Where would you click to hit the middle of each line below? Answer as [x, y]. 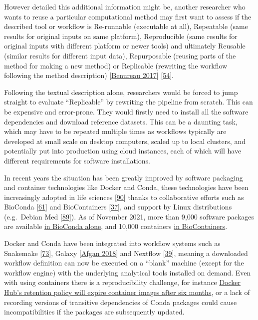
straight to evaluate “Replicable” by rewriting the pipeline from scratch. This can [129, 102]
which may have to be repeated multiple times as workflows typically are [115, 131]
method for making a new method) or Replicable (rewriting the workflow [116, 65]
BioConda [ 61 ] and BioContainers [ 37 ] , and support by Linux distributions [118, 207]
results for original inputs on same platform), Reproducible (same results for [121, 36]
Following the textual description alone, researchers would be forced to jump [121, 92]
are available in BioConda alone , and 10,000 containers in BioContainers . [116, 226]
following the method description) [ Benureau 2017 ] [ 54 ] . [89, 75]
